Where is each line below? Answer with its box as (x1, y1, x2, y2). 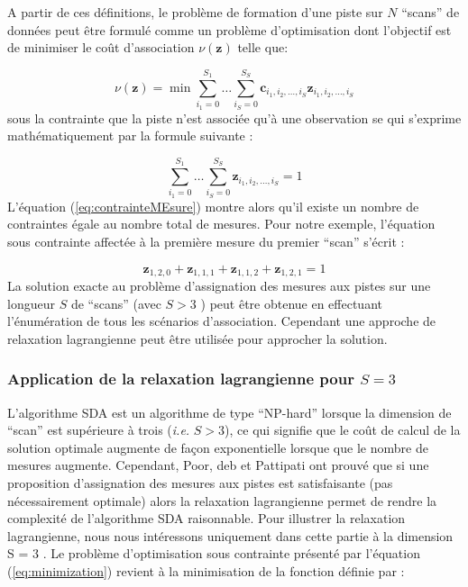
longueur (7, 293, 55, 312)
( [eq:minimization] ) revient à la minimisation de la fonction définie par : (7, 562, 405, 581)
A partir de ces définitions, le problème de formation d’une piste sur (7, 3, 383, 21)
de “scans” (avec (70, 293, 161, 312)
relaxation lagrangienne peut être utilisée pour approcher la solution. (7, 329, 388, 348)
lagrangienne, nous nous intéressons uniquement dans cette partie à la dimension (7, 526, 454, 545)
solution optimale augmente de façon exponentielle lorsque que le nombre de (7, 438, 428, 456)
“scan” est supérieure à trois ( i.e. (7, 420, 190, 439)
